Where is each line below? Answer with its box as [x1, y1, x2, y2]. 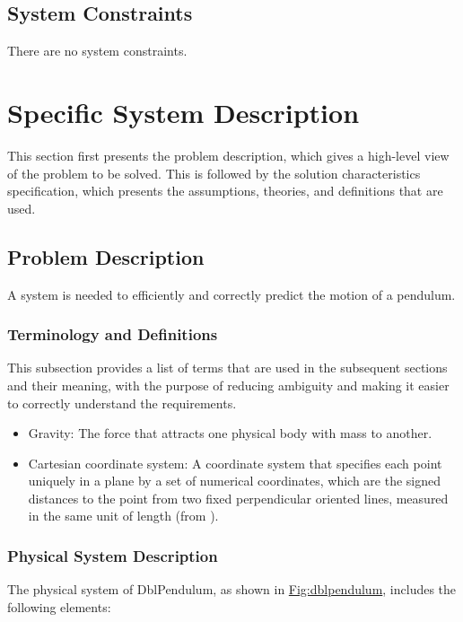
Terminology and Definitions [7, 323, 218, 346]
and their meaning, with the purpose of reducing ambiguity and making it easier [7, 375, 450, 394]
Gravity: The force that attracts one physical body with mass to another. [28, 424, 432, 442]
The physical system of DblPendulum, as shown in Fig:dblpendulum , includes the [7, 580, 457, 599]
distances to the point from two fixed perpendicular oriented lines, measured [28, 488, 449, 507]
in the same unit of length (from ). [28, 506, 219, 525]
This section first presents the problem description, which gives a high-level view [7, 145, 450, 164]
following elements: [7, 597, 111, 616]
